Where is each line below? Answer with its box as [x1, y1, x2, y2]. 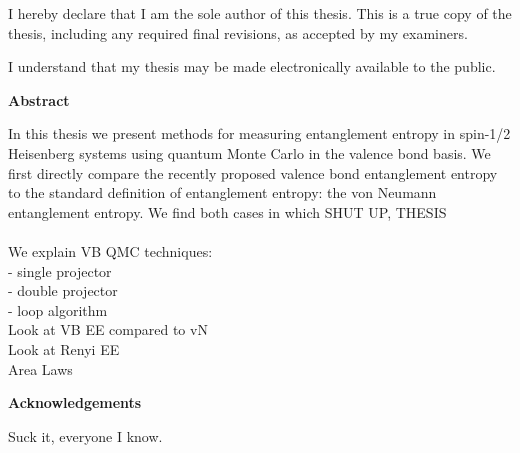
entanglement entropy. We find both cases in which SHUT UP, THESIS [8, 201, 447, 222]
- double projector [8, 280, 118, 301]
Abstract [8, 89, 70, 110]
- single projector [8, 260, 112, 281]
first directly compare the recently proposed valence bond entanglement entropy [8, 162, 498, 183]
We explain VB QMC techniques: [8, 240, 213, 261]
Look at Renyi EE [8, 338, 120, 359]
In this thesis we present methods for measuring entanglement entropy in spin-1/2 [8, 123, 511, 144]
